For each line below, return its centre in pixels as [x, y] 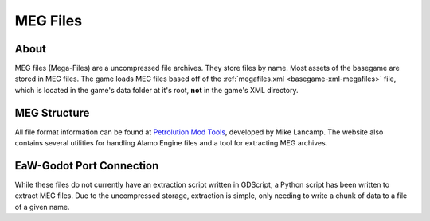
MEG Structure [52, 112]
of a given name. [42, 207]
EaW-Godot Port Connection [87, 166]
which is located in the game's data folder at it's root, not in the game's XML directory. [156, 90]
